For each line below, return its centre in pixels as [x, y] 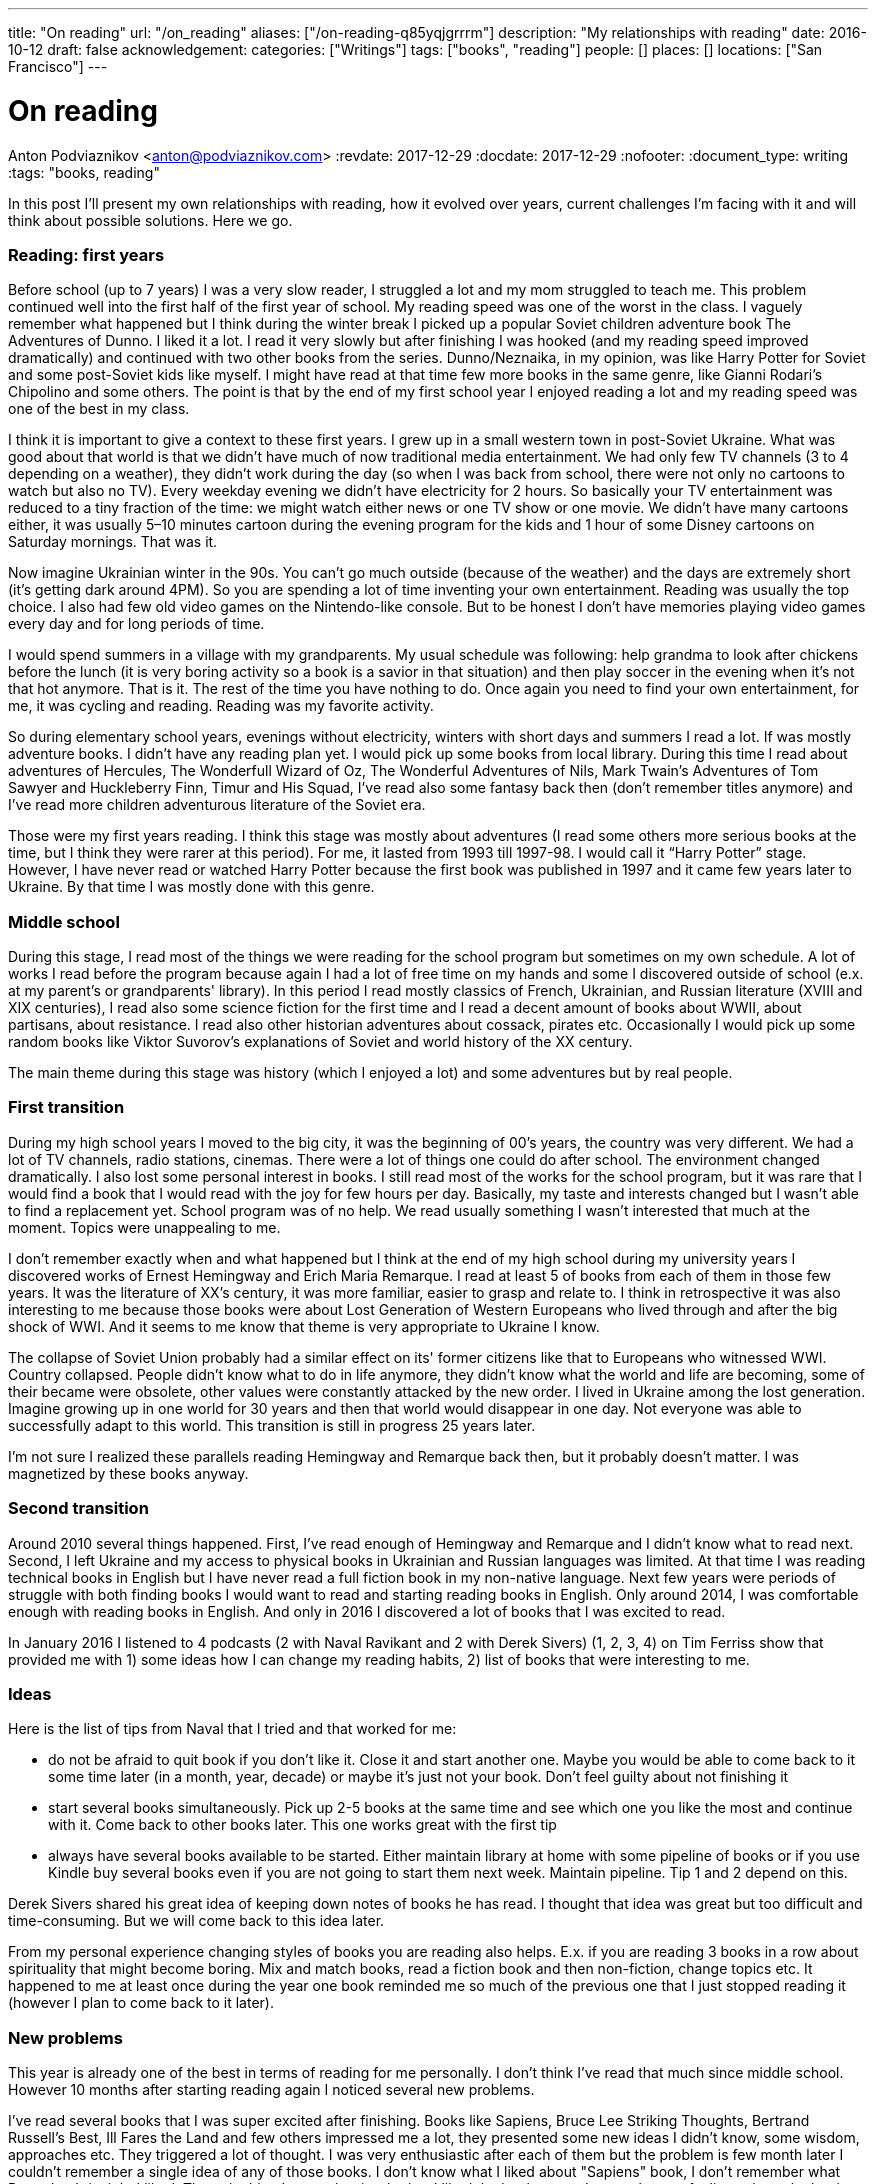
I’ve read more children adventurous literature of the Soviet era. [217, 805]
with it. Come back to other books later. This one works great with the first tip [302, 1825]
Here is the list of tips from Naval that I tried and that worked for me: [232, 1729]
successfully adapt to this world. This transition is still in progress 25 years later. [272, 1425]
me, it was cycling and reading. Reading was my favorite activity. [221, 706]
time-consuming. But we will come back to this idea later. [196, 1921]
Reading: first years [86, 254]
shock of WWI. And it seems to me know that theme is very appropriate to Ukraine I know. [304, 1326]
